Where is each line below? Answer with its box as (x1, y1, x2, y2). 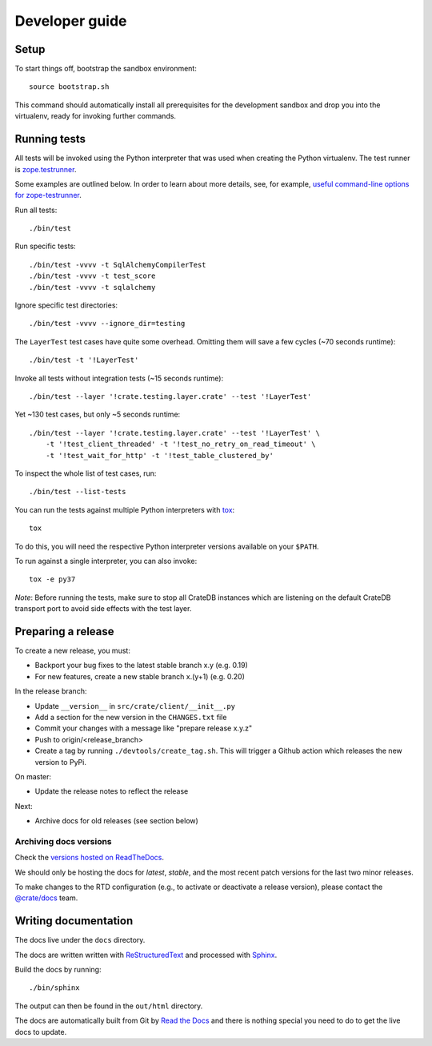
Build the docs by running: (14, 965, 102, 975)
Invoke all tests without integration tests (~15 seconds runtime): (14, 373, 224, 383)
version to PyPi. (34, 757, 87, 766)
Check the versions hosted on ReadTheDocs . (14, 853, 164, 863)
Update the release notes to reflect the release (34, 787, 189, 796)
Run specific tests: (14, 241, 76, 251)
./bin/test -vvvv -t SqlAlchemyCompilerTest (29, 260, 207, 269)
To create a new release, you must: (14, 646, 131, 655)
